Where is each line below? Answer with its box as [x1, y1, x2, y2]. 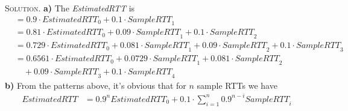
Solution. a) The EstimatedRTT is [5, 2, 135, 14]
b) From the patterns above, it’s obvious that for [5, 79, 186, 91]
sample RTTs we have [197, 79, 277, 91]
